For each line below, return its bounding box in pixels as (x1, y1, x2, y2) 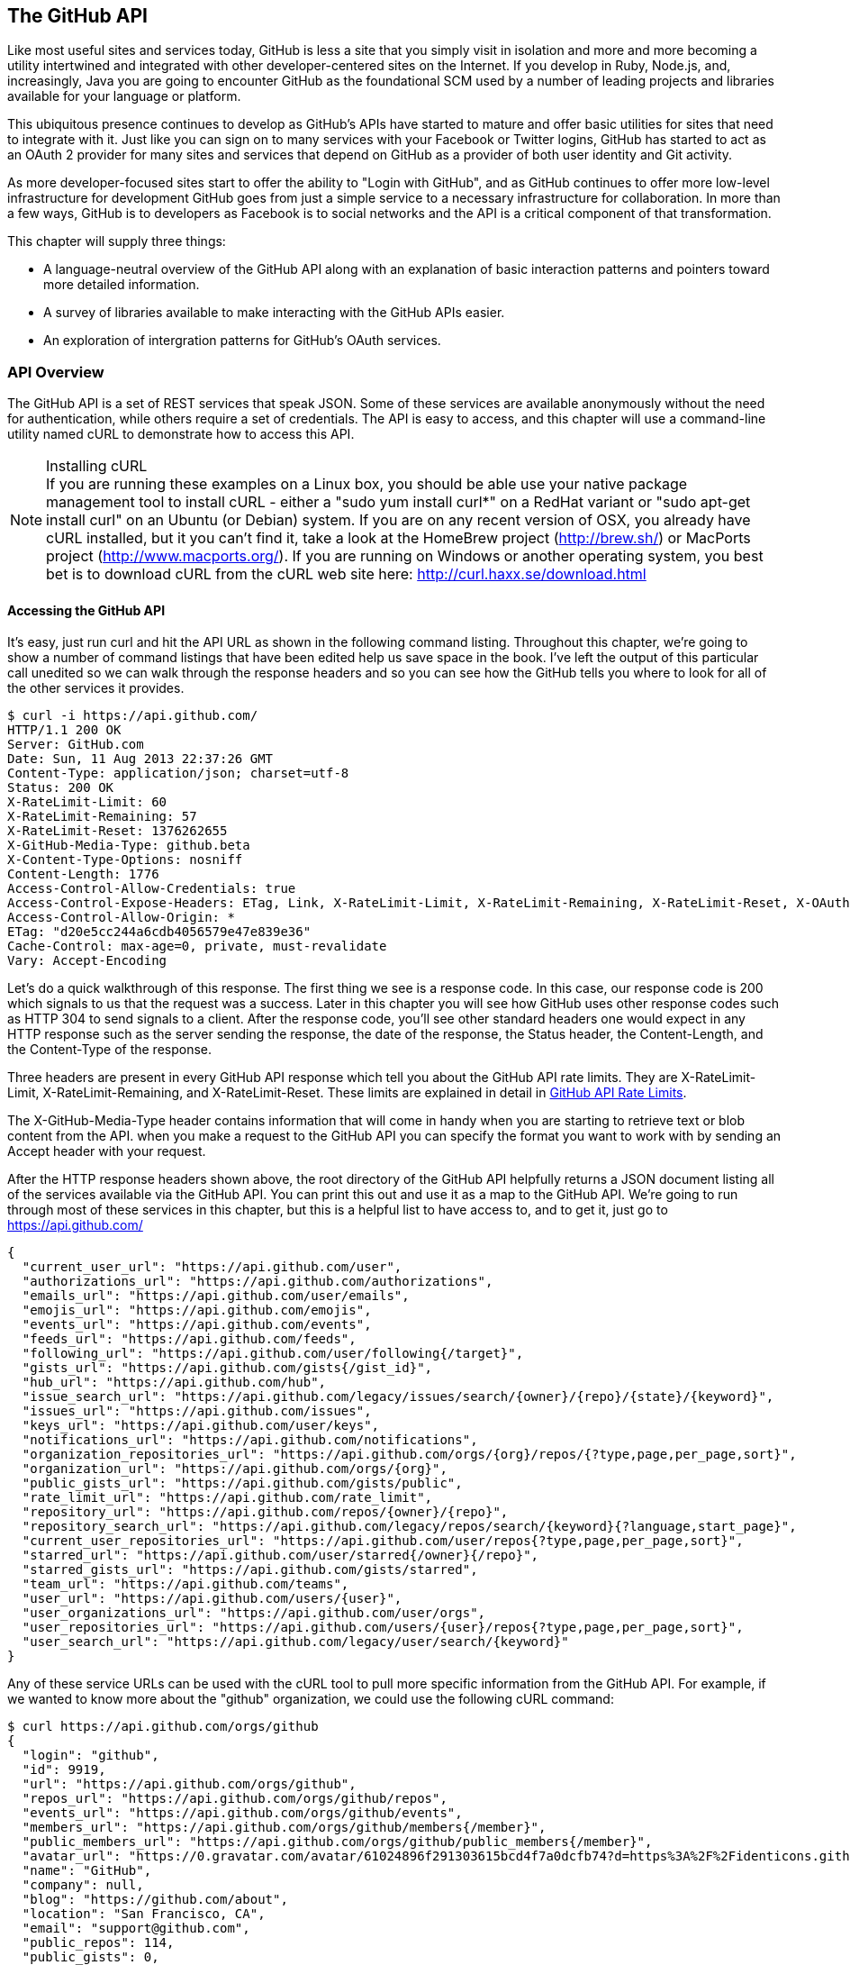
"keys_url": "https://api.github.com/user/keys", (22, 1418, 380, 1433)
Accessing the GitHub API (7, 602, 166, 618)
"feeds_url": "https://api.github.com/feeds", (22, 1332, 357, 1347)
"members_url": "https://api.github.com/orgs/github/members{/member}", (22, 1820, 547, 1835)
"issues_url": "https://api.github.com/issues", (22, 1404, 372, 1419)
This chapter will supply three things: (7, 233, 226, 250)
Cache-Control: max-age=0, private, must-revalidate (7, 939, 387, 954)
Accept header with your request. (7, 1143, 206, 1160)
